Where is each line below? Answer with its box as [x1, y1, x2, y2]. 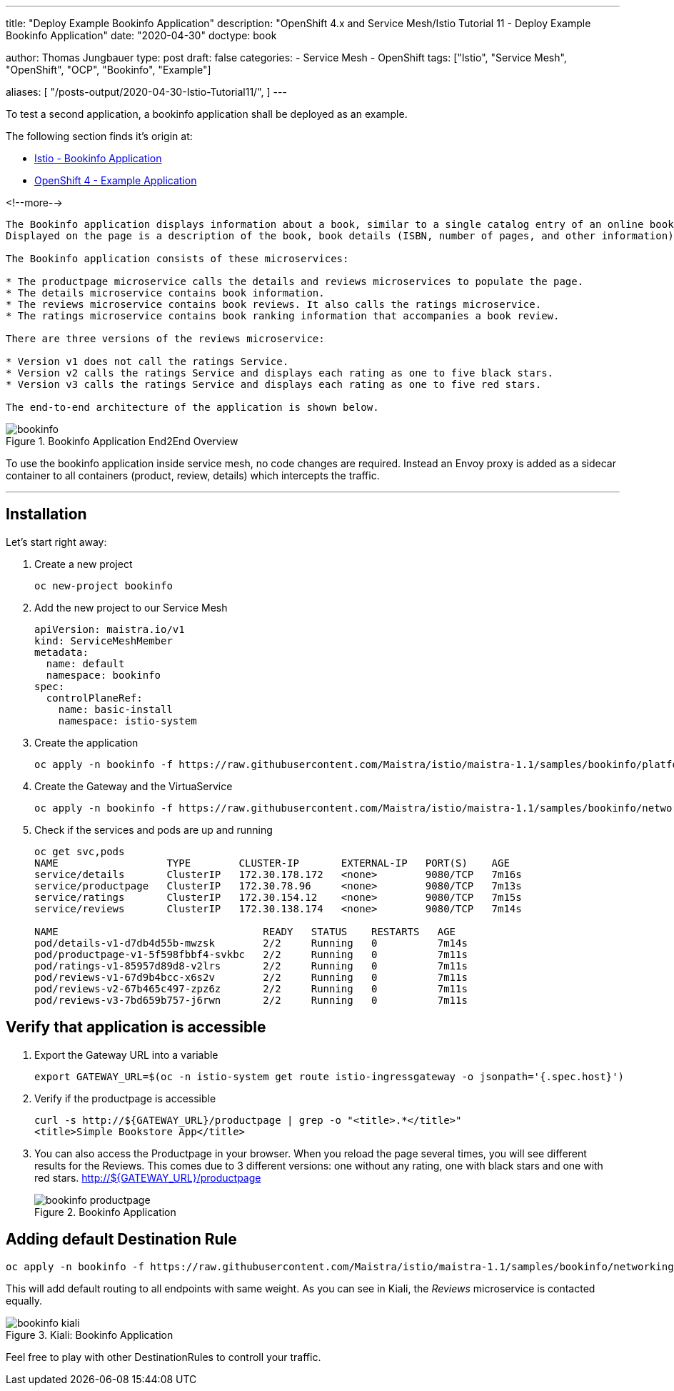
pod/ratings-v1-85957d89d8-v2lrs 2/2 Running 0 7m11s [34, 959, 468, 972]
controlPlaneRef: [46, 692, 143, 704]
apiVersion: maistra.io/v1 [34, 623, 185, 635]
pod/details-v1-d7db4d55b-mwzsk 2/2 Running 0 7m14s [34, 937, 468, 949]
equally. [6, 1294, 43, 1307]
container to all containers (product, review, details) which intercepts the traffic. [6, 469, 380, 482]
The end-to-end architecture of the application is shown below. [6, 402, 379, 413]
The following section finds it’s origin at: [6, 130, 193, 142]
